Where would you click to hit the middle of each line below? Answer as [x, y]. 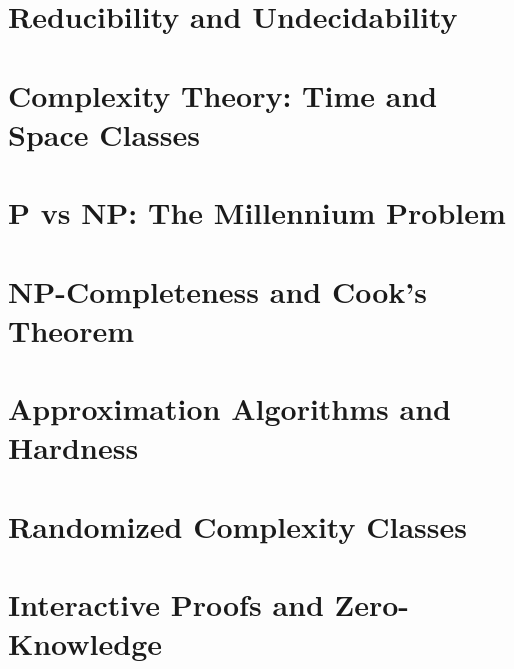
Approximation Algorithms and [229, 408]
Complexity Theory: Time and [223, 94]
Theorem [71, 329]
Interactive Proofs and [166, 604]
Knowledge [85, 643]
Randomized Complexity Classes [237, 525]
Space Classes [104, 133]
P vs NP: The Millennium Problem [257, 212]
